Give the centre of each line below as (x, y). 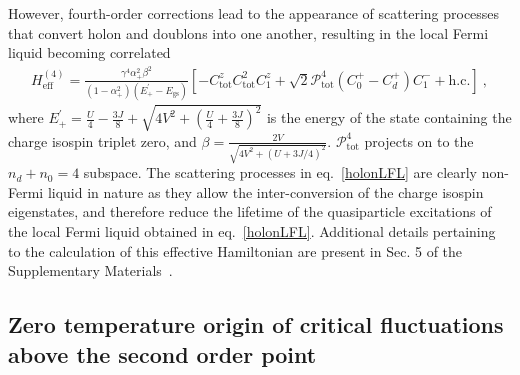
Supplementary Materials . (90, 270)
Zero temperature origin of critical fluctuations (256, 324)
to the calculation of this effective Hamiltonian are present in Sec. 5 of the (235, 250)
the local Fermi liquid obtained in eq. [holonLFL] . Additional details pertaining (252, 231)
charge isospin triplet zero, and (102, 140)
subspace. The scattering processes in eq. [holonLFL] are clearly (280, 172)
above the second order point (162, 353)
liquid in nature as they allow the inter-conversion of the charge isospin (265, 191)
